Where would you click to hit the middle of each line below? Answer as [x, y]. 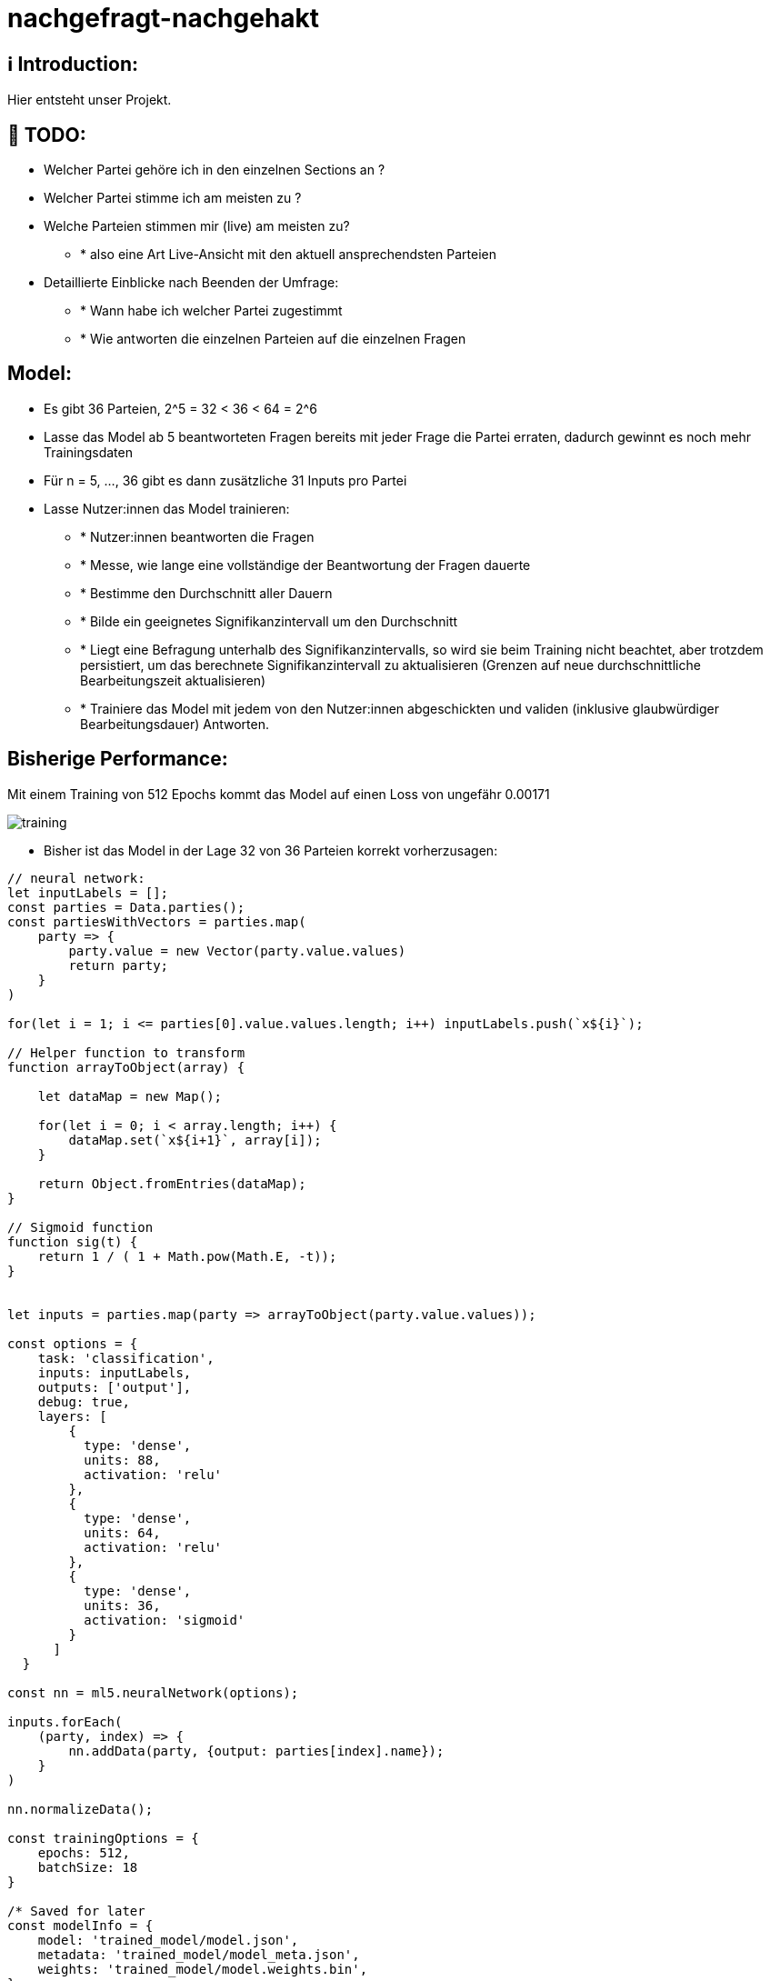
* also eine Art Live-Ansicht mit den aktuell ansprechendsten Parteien [288, 255]
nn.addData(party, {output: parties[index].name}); [256, 1751]
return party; [119, 965]
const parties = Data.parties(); [126, 907]
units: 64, [122, 1532]
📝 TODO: [47, 135]
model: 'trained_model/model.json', [168, 1940]
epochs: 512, [84, 1852]
